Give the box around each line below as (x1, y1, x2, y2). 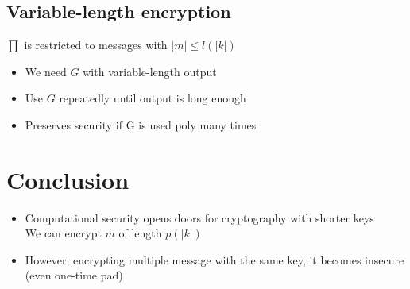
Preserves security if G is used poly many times (25, 116, 257, 133)
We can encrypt (25, 225, 102, 241)
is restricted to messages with (24, 37, 168, 53)
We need (25, 63, 67, 79)
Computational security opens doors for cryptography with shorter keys (25, 209, 374, 225)
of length (118, 225, 162, 241)
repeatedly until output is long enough (59, 90, 246, 106)
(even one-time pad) (25, 267, 123, 283)
